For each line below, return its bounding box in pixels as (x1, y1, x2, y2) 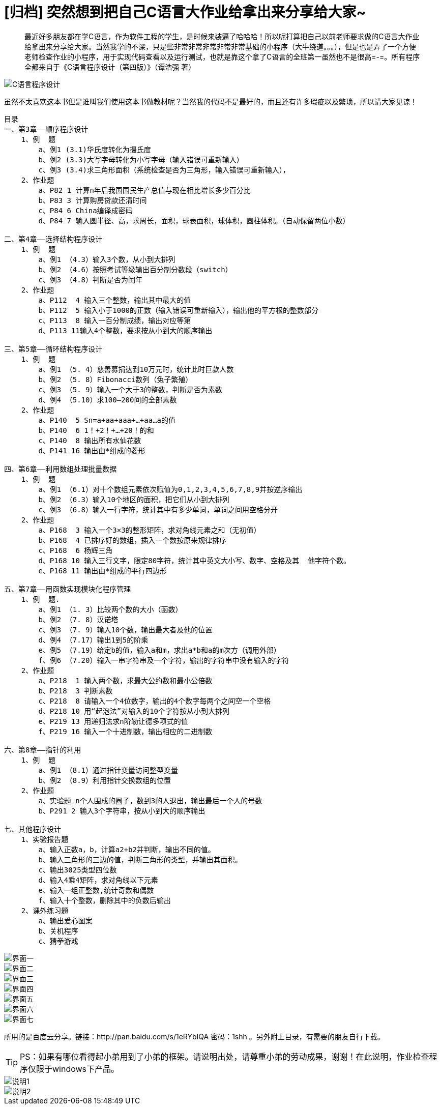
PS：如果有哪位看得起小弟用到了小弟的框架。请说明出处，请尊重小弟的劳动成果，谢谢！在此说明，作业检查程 (20, 1051, 437, 1062)
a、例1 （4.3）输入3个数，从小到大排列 (38, 255, 175, 264)
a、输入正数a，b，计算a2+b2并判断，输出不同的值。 (38, 845, 215, 854)
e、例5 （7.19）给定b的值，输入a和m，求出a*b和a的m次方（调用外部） (38, 646, 281, 654)
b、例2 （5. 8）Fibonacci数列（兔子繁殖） (38, 375, 193, 384)
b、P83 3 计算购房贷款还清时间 (38, 196, 147, 205)
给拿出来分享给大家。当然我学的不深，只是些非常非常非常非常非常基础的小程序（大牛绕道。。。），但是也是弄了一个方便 (24, 42, 416, 51)
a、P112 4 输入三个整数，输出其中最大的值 (38, 296, 191, 304)
